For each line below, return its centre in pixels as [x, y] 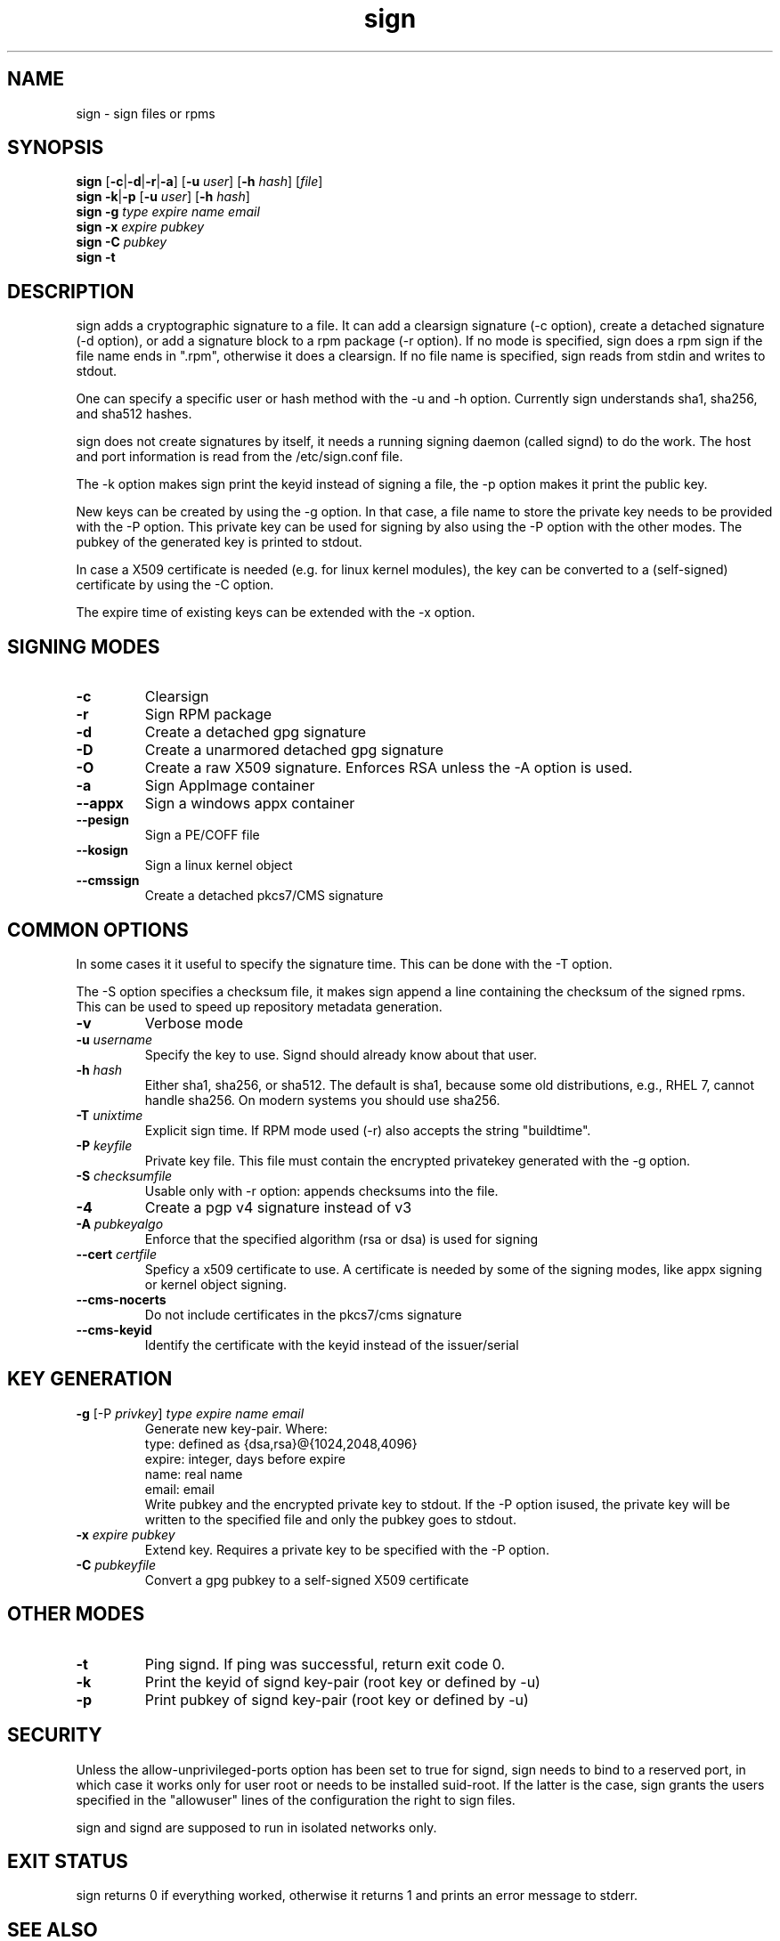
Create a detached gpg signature [256, 732]
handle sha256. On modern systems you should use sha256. [322, 1100]
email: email [179, 1489]
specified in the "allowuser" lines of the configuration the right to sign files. [296, 1799]
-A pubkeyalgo [120, 1223]
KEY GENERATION [90, 1379]
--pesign [102, 820]
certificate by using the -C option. [175, 585]
